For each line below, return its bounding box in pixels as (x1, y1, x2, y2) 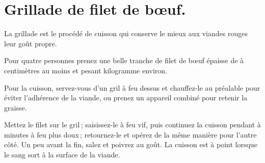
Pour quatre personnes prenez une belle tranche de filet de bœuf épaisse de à (4, 55, 244, 66)
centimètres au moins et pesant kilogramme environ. (4, 65, 167, 75)
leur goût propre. (4, 38, 57, 48)
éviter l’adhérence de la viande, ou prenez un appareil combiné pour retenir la (4, 92, 248, 103)
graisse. (4, 102, 27, 113)
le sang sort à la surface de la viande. (4, 149, 120, 160)
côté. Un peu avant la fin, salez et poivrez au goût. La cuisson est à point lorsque (4, 139, 257, 150)
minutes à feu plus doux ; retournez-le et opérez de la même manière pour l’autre (4, 129, 257, 140)
